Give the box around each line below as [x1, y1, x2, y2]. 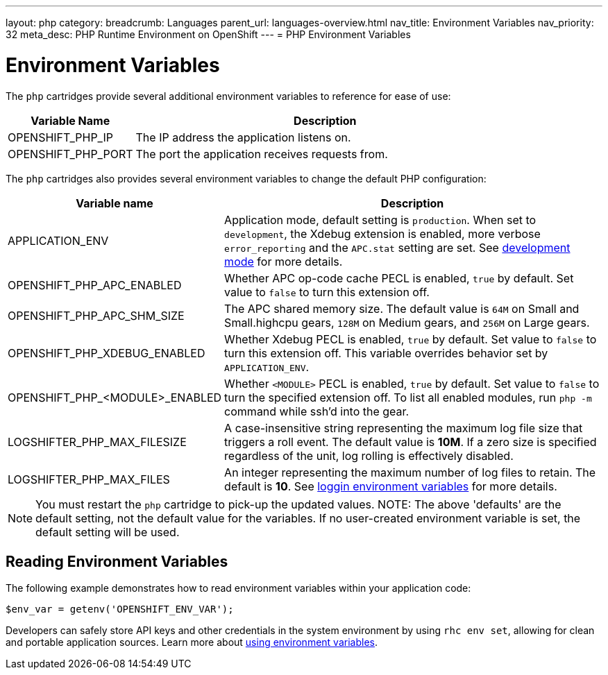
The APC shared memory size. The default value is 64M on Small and [224, 301, 580, 316]
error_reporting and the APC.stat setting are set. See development [224, 240, 571, 255]
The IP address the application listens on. [135, 130, 351, 144]
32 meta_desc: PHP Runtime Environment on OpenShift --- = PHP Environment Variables [6, 28, 411, 40]
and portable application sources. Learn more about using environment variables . [6, 636, 378, 649]
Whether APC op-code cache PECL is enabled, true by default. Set [224, 271, 574, 285]
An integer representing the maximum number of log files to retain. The [224, 465, 596, 479]
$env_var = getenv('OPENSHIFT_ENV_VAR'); [6, 604, 234, 615]
